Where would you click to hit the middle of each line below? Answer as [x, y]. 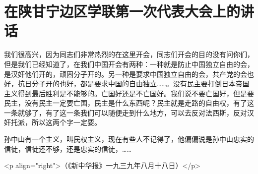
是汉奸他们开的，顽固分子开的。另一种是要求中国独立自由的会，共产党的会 [126, 74]
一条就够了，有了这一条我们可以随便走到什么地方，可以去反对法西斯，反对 [126, 112]
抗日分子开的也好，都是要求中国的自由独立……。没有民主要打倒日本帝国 [133, 84]
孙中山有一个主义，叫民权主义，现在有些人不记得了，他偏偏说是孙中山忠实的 [129, 139]
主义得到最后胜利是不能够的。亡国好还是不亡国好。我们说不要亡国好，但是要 [129, 93]
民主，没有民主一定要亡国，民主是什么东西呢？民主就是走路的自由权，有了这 [129, 103]
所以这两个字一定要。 [66, 122]
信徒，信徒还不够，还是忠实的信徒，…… [68, 148]
